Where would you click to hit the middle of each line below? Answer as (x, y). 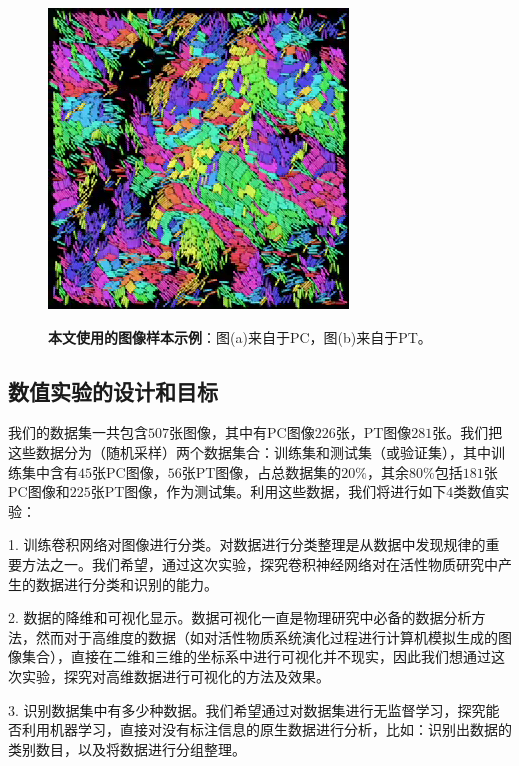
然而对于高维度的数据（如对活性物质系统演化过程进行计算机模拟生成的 (266, 636)
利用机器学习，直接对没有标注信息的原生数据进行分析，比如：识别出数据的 (266, 729)
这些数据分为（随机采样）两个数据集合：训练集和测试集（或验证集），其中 (249, 451)
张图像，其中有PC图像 (242, 432)
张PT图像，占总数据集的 (261, 471)
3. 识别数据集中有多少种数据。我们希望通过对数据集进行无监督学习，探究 (247, 709)
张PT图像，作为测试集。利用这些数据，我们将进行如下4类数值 (293, 491)
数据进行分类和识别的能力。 (126, 583)
